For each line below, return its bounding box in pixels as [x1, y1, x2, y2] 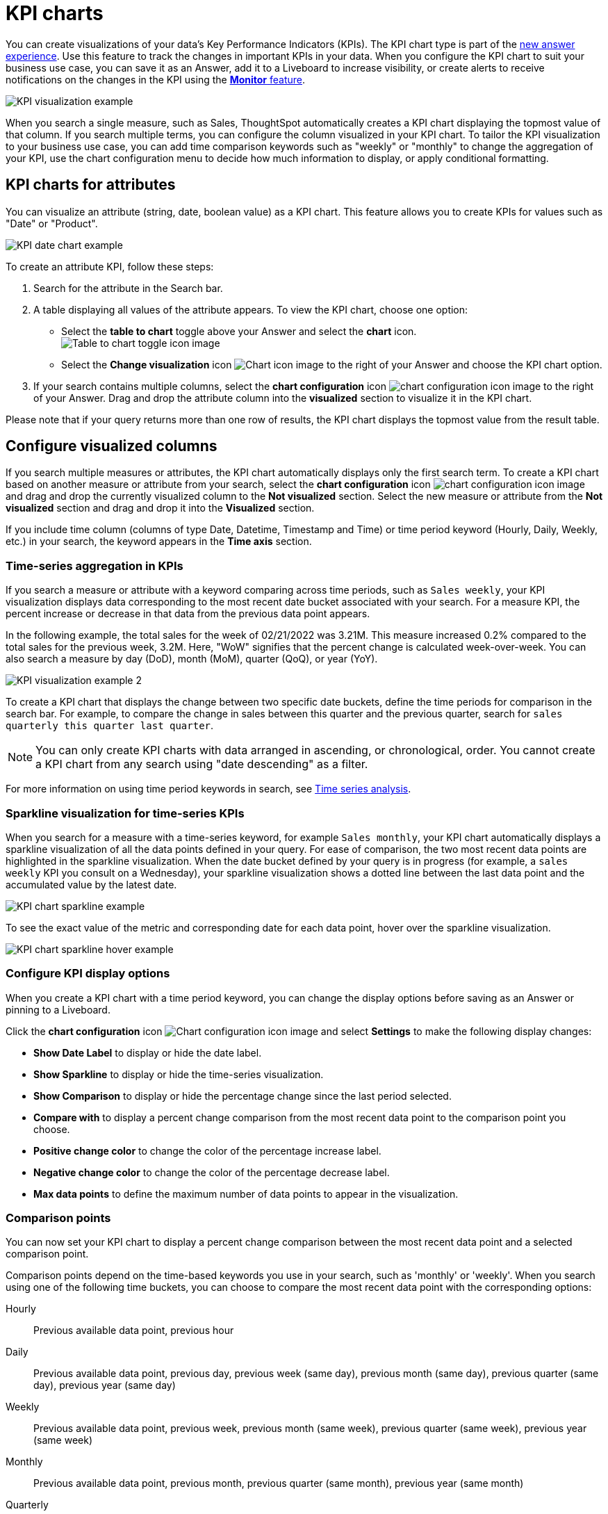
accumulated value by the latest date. [6, 878, 177, 890]
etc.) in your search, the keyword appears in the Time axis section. [6, 535, 312, 548]
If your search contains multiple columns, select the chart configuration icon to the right [33, 380, 594, 392]
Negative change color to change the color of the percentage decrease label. [33, 1166, 390, 1178]
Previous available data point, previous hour [33, 1324, 234, 1337]
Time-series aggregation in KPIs [6, 558, 183, 573]
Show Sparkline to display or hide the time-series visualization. [33, 1068, 324, 1080]
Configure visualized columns [6, 437, 217, 455]
